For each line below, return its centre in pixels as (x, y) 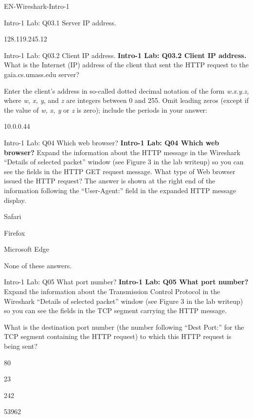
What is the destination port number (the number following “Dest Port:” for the (124, 327)
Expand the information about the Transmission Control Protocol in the (112, 291)
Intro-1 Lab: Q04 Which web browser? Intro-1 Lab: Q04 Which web (112, 142)
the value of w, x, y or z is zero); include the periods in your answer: (106, 109)
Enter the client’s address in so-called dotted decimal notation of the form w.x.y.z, (126, 90)
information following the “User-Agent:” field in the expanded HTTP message (120, 190)
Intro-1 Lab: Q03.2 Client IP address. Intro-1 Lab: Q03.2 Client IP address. (125, 55)
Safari (13, 216)
